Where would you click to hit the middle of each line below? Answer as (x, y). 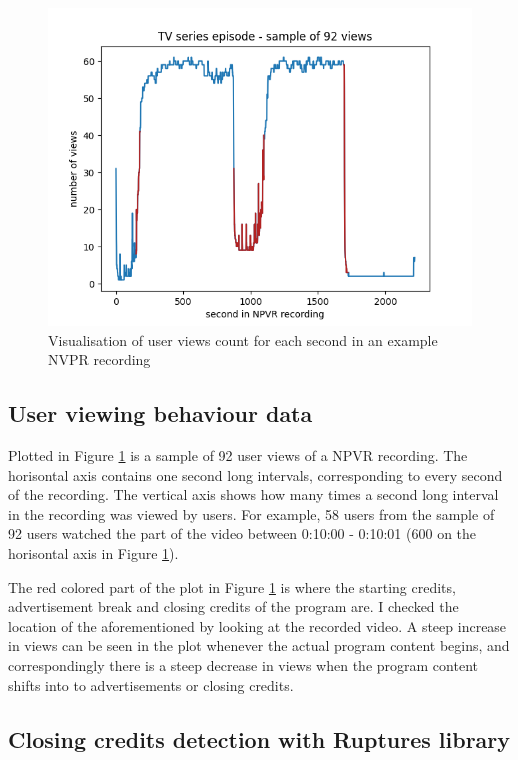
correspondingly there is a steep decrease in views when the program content (243, 664)
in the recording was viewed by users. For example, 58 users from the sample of (251, 513)
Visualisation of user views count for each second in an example (243, 339)
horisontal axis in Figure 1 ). (93, 552)
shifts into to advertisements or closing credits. (151, 684)
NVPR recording (99, 359)
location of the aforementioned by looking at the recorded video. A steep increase (257, 625)
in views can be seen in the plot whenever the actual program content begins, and (259, 645)
